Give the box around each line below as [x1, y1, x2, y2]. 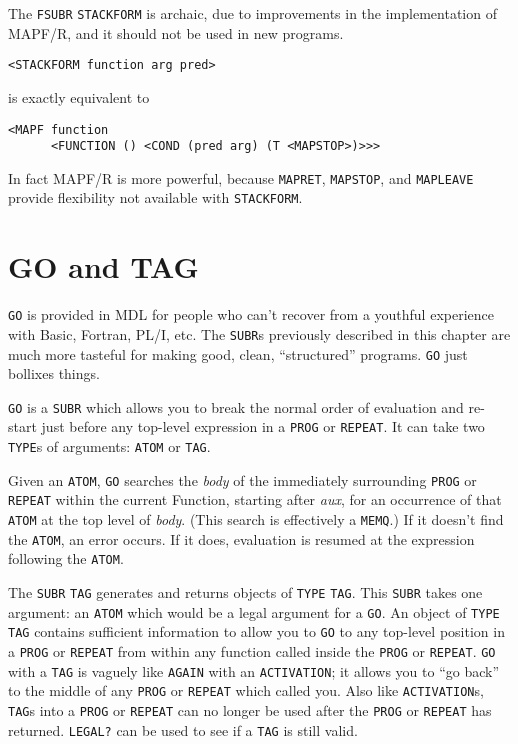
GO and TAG [8, 246, 199, 287]
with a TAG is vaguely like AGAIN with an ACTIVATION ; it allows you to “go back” [8, 660, 500, 681]
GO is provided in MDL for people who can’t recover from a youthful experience [8, 304, 494, 325]
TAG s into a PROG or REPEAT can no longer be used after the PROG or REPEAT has [8, 700, 492, 720]
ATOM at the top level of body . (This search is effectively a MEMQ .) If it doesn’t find [8, 509, 504, 530]
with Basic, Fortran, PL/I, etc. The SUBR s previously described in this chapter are [8, 323, 511, 344]
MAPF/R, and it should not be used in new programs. [8, 22, 344, 43]
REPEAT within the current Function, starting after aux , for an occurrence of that [8, 489, 502, 510]
